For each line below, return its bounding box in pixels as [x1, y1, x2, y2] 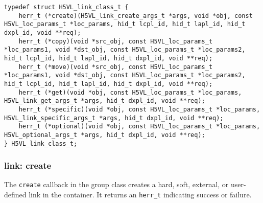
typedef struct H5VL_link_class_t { [4, 4, 129, 11]
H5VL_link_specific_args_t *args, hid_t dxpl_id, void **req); [4, 114, 224, 122]
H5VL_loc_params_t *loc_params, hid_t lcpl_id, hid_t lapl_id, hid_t [4, 20, 246, 28]
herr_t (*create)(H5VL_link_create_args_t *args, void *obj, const [18, 12, 253, 19]
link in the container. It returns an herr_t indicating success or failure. [29, 189, 252, 200]
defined [4, 189, 27, 200]
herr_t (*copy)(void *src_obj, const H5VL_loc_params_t [18, 37, 213, 45]
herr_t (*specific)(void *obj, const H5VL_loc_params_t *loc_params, [18, 105, 260, 113]
